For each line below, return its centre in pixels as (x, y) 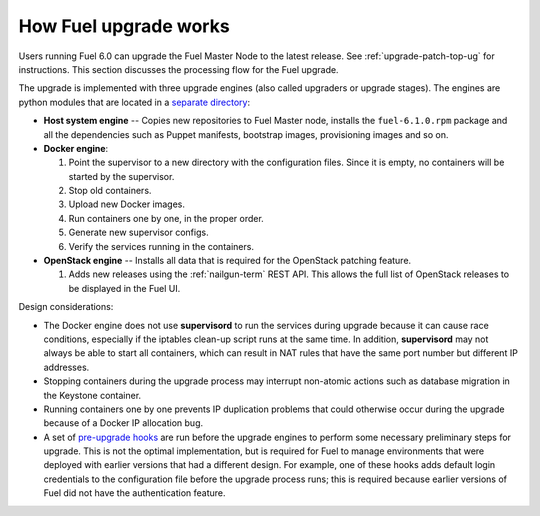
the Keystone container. (92, 395)
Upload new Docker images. (126, 204)
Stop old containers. (110, 191)
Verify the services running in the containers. (161, 246)
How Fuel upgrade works (124, 26)
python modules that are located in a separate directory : (134, 102)
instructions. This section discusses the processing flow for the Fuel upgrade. (178, 69)
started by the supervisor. (121, 176)
